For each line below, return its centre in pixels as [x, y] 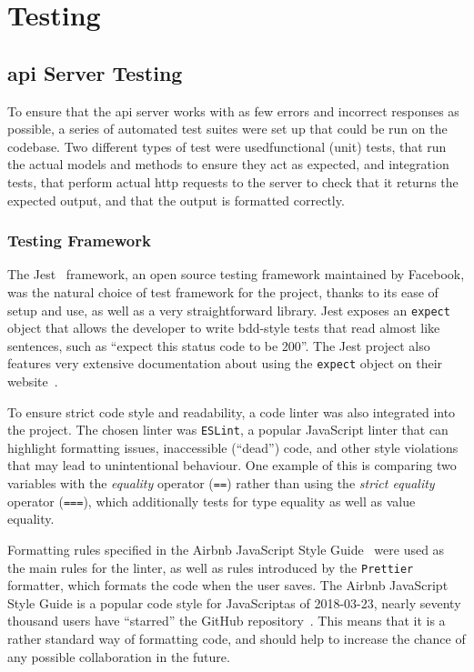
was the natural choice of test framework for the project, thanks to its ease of [223, 291]
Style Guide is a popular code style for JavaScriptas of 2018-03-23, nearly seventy [234, 602]
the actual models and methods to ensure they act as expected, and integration [228, 164]
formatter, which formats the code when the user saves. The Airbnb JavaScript [228, 585]
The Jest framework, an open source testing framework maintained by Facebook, [236, 274]
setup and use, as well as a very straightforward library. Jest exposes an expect [229, 310]
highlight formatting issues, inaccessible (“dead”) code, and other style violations [233, 447]
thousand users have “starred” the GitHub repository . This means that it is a [227, 621]
